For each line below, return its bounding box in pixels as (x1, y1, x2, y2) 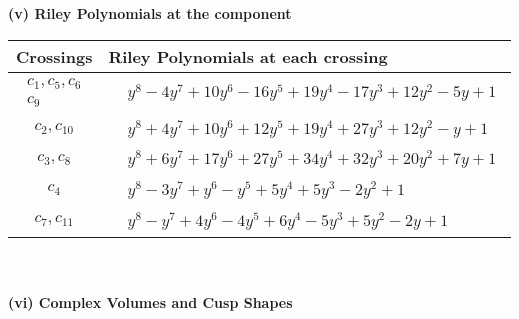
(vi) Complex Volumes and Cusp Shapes (8, 292, 293, 313)
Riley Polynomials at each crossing (108, 44, 388, 68)
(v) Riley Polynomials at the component (8, 3, 292, 23)
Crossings (16, 44, 93, 68)
